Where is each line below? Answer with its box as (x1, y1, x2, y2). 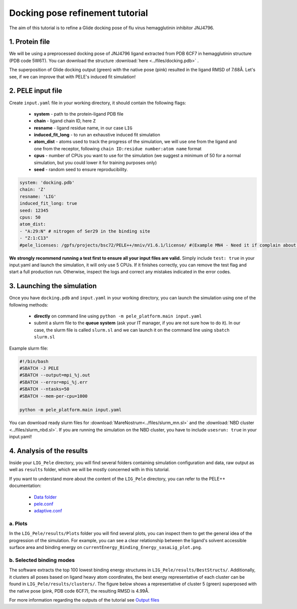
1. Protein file (9, 38, 50, 46)
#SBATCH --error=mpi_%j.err (19, 379, 88, 385)
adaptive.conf (34, 508, 62, 514)
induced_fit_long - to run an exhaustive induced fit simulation (34, 132, 160, 138)
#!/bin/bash (19, 359, 49, 364)
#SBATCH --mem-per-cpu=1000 (19, 393, 88, 399)
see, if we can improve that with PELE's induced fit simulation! (9, 73, 136, 79)
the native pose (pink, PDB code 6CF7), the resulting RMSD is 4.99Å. (9, 588, 149, 594)
